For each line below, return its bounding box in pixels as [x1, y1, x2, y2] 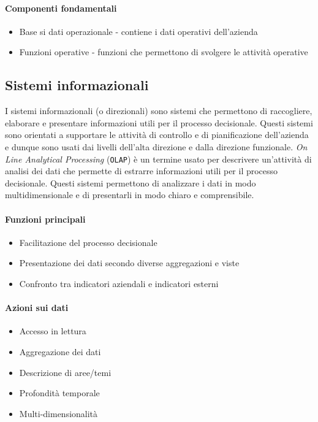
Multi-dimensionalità [19, 407, 98, 420]
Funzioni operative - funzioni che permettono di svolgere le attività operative [19, 45, 308, 58]
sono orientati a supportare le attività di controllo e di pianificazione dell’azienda [5, 128, 309, 141]
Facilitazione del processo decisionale [19, 236, 157, 248]
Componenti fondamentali [5, 1, 117, 14]
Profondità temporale [19, 386, 100, 399]
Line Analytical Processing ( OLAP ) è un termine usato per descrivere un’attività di [5, 152, 312, 165]
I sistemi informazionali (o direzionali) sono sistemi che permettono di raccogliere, [5, 104, 312, 117]
